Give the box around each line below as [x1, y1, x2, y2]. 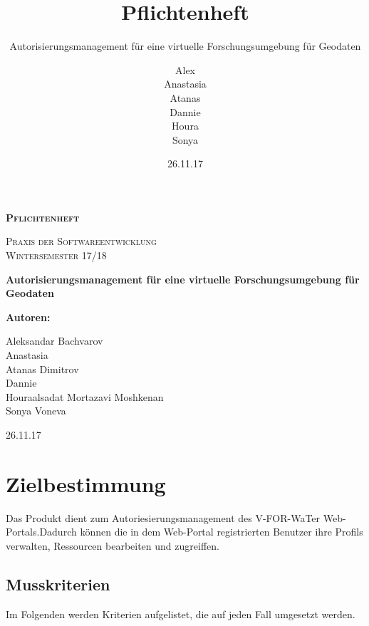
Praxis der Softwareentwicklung [6, 234, 157, 249]
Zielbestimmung [6, 469, 166, 498]
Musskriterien [6, 573, 110, 595]
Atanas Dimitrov [6, 361, 79, 376]
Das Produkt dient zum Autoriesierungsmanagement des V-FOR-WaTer [6, 510, 321, 525]
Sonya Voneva [6, 403, 66, 418]
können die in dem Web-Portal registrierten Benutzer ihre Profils [80, 524, 363, 539]
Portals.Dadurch [6, 524, 77, 539]
